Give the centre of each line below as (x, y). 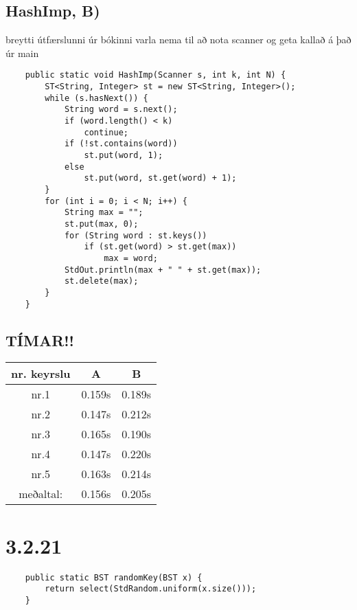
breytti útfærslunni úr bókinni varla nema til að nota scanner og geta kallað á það (178, 39)
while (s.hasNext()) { (96, 98)
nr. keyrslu (41, 374)
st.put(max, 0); (101, 224)
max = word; (131, 258)
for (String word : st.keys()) (136, 235)
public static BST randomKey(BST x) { (114, 577)
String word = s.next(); (121, 110)
